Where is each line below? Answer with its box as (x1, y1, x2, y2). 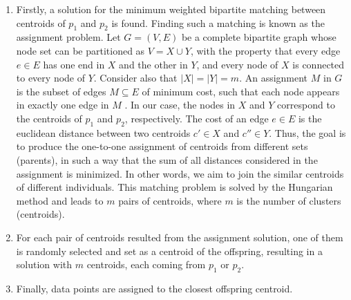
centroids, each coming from (86, 257, 206, 272)
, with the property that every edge (190, 43, 341, 57)
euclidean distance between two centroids (16, 125, 191, 140)
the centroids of (16, 111, 82, 125)
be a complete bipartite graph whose (181, 30, 336, 44)
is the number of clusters (236, 193, 341, 207)
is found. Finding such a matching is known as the (111, 15, 325, 30)
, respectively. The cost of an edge (124, 111, 269, 125)
